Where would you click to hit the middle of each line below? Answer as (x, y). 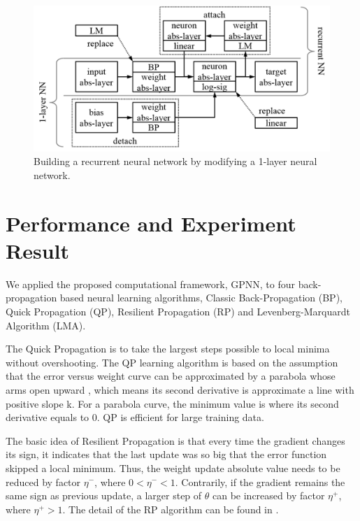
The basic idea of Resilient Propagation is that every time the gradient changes (175, 440)
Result (37, 250)
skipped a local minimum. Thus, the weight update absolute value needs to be (173, 468)
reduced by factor (43, 481)
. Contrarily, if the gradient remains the (260, 481)
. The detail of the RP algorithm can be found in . (171, 509)
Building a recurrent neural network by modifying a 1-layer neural (175, 161)
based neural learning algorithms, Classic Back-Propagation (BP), (201, 298)
